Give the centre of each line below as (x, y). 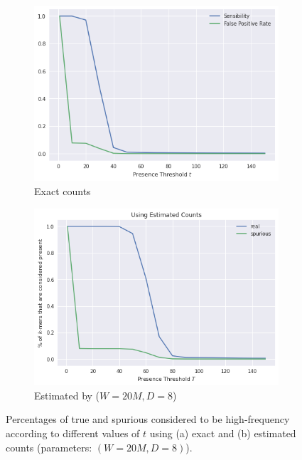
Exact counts (63, 191)
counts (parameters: (49, 447)
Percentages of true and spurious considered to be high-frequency (148, 419)
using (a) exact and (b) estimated (223, 433)
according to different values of (73, 433)
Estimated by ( (67, 395)
